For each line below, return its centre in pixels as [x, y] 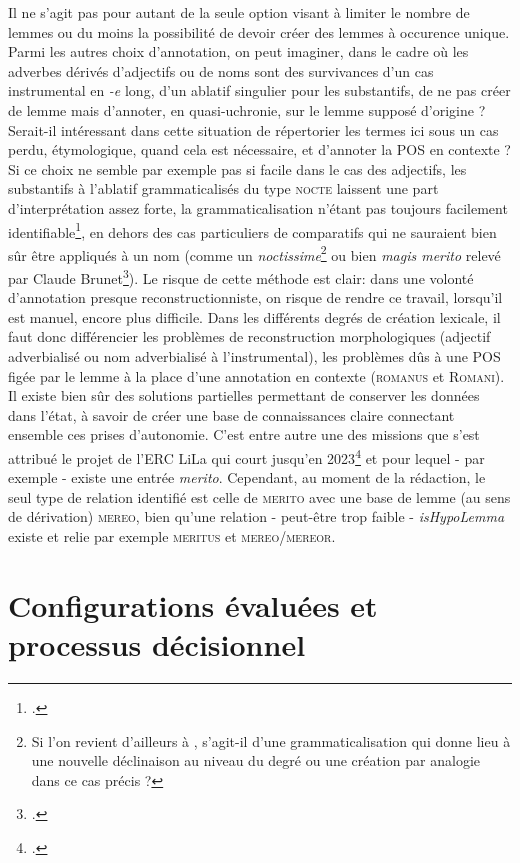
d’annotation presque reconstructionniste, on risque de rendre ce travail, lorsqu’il [255, 297]
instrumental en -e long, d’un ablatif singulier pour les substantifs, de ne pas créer [259, 90]
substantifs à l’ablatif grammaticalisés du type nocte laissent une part [223, 188]
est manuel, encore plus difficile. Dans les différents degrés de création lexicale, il [254, 316]
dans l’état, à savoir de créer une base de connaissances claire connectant [231, 414]
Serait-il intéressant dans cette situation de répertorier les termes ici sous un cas [253, 129]
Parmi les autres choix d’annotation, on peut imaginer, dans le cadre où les [238, 51]
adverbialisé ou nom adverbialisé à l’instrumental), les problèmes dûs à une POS [254, 356]
